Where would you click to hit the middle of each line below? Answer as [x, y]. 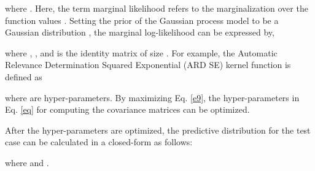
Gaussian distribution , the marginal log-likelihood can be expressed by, [140, 32]
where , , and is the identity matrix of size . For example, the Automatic [141, 52]
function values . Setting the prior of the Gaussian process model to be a [142, 20]
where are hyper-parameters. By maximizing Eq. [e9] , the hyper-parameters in [152, 97]
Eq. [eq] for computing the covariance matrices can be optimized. [127, 109]
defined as [24, 76]
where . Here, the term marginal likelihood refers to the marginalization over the [157, 8]
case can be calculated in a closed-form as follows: [99, 142]
